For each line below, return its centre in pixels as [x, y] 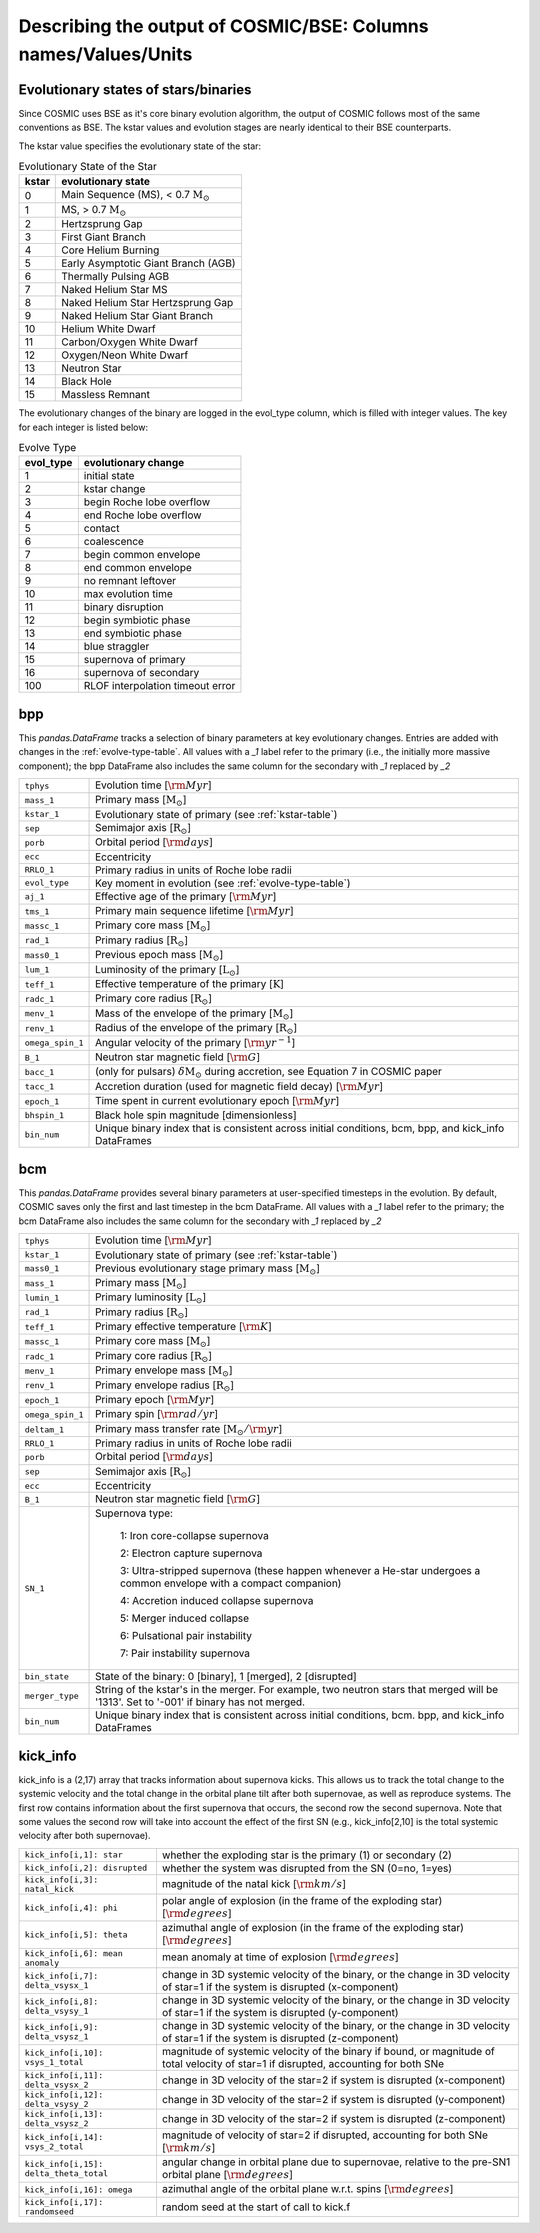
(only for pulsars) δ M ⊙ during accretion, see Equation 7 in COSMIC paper [268, 1072]
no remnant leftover [130, 581]
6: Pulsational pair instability [186, 1636]
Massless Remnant [105, 395]
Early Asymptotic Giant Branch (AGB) [148, 263]
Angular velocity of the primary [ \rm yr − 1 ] [195, 1041]
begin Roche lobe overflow [146, 502]
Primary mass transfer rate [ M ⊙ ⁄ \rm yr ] [189, 1429]
